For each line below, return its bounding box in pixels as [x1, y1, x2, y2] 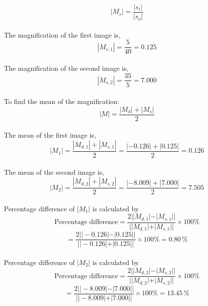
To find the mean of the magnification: [4, 96, 120, 106]
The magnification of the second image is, [4, 62, 128, 73]
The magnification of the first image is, [4, 29, 121, 40]
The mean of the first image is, [4, 130, 96, 140]
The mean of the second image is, [4, 166, 104, 177]
